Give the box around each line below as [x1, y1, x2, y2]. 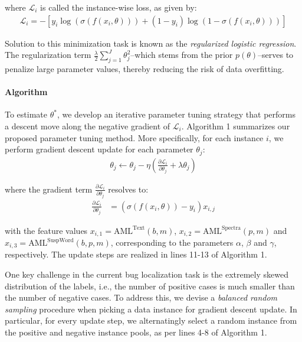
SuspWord [47, 237, 74, 243]
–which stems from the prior [130, 48, 233, 61]
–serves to [258, 48, 294, 61]
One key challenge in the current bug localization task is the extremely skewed [5, 268, 288, 281]
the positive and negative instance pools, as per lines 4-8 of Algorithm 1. [5, 326, 267, 338]
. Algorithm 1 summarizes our [181, 120, 290, 132]
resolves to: [108, 183, 149, 195]
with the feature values [5, 224, 88, 236]
